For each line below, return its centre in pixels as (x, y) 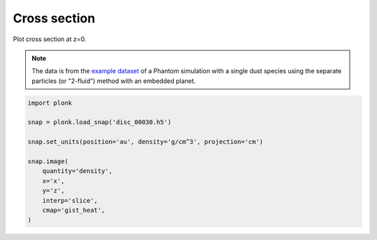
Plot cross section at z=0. (50, 39)
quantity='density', (77, 171)
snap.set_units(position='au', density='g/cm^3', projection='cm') (146, 142)
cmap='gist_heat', (74, 210)
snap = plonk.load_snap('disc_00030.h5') (99, 122)
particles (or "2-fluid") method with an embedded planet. (114, 81)
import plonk (50, 103)
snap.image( (48, 162)
